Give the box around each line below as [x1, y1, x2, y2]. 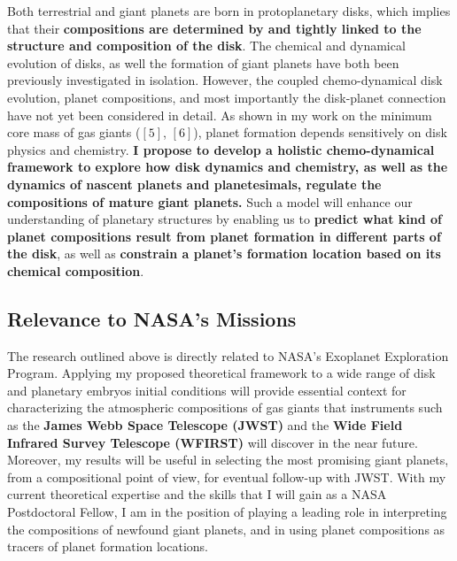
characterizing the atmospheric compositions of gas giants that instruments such [7, 398, 443, 417]
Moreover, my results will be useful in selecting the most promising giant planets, [7, 450, 449, 469]
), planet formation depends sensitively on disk [193, 123, 447, 142]
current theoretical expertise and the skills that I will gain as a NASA [7, 485, 387, 503]
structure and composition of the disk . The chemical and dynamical [7, 36, 406, 55]
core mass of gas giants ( [7, 123, 141, 142]
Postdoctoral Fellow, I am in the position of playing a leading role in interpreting [7, 503, 447, 521]
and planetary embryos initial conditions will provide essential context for [7, 380, 407, 399]
